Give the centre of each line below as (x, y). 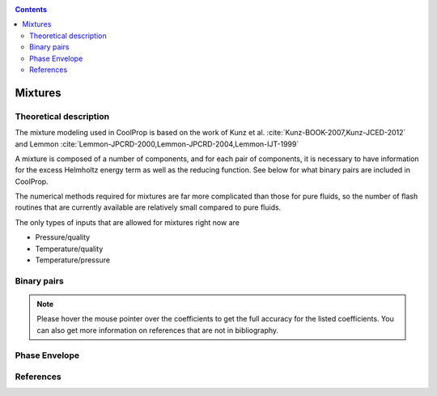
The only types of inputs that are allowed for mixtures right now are (127, 222)
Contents (31, 9)
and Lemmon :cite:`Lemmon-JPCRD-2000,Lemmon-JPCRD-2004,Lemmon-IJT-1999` (157, 144)
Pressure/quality (63, 237)
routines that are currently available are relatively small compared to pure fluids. (148, 207)
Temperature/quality (69, 249)
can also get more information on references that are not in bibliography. (158, 330)
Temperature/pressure (73, 260)
